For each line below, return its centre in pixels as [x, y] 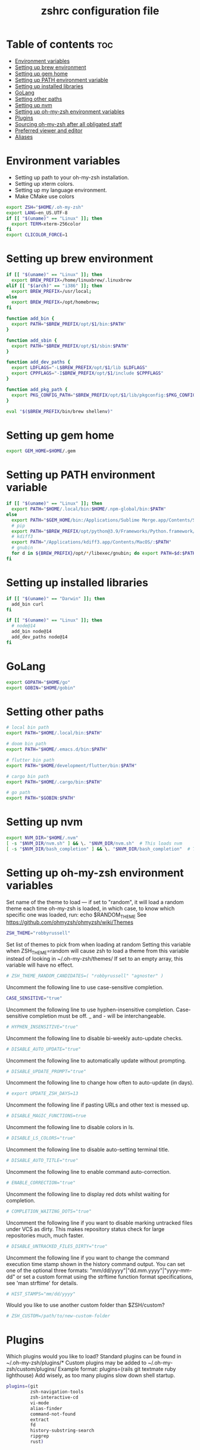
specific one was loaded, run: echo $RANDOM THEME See [76, 915]
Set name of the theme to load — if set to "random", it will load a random [95, 902]
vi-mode [40, 1403]
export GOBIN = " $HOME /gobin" [41, 688]
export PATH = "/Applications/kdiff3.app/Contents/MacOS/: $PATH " [91, 542]
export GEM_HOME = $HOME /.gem [41, 451]
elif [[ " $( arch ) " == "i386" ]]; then [54, 286]
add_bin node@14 [32, 632]
